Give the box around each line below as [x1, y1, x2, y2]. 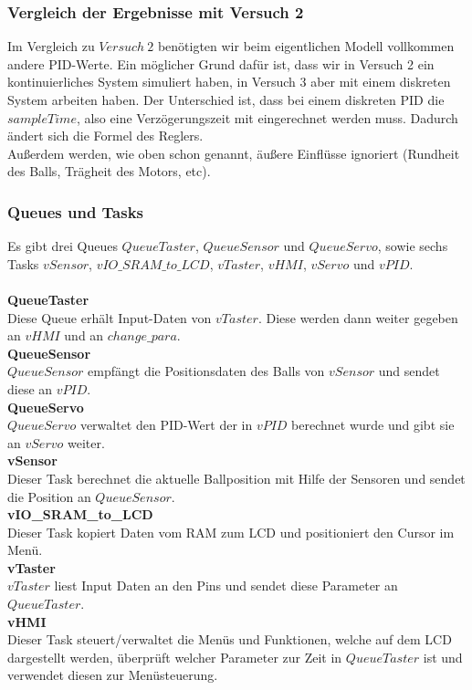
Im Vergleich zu [7, 37, 95, 56]
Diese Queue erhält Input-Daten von [7, 308, 212, 327]
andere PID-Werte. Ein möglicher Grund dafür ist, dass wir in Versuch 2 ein [7, 54, 435, 73]
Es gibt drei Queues [7, 236, 118, 256]
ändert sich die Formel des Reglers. [7, 126, 204, 145]
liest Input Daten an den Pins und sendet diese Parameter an [54, 576, 398, 595]
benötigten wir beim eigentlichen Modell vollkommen [157, 37, 455, 56]
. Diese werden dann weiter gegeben [257, 308, 458, 327]
